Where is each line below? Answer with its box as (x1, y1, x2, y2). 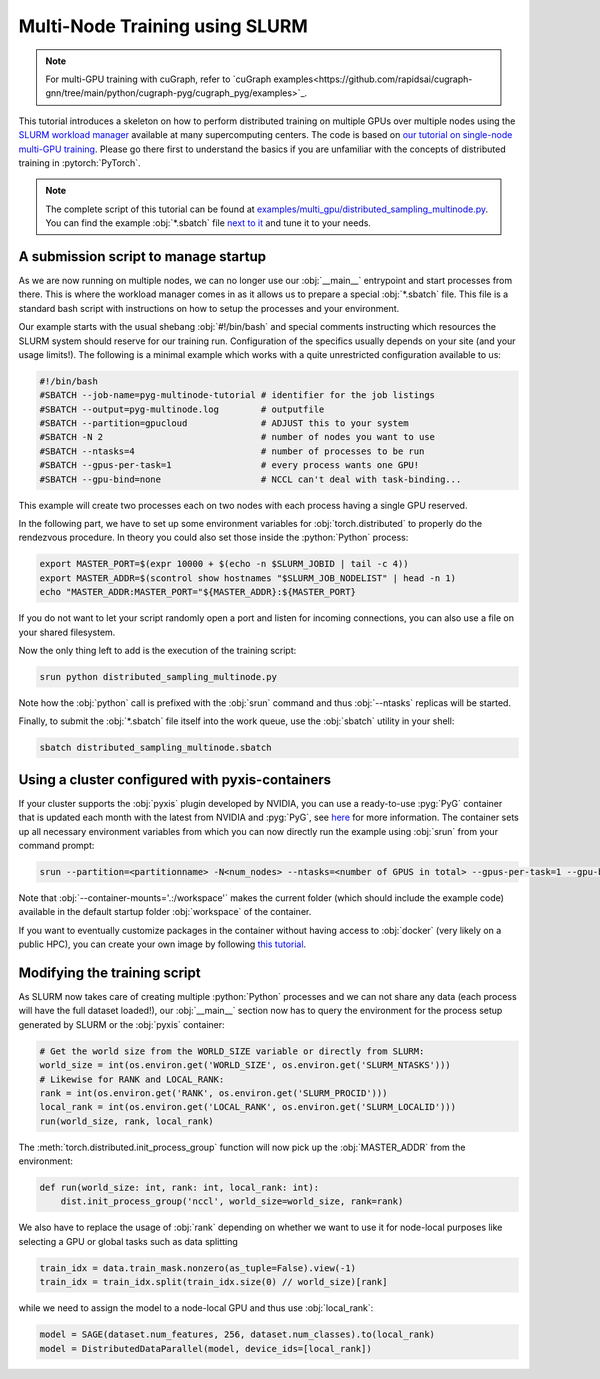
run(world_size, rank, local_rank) (39, 1115, 214, 1127)
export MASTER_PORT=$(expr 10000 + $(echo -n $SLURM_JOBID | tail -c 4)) (39, 558, 409, 570)
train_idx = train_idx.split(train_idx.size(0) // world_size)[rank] (39, 1276, 388, 1288)
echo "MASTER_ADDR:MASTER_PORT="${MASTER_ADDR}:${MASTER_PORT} (39, 586, 357, 598)
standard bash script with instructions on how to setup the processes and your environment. (18, 302, 400, 314)
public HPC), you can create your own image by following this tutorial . (18, 938, 307, 950)
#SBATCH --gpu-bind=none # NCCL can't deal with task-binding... (39, 473, 462, 485)
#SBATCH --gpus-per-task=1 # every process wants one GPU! (39, 460, 420, 471)
